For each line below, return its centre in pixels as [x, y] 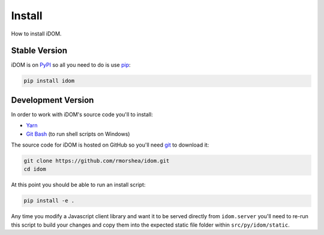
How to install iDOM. [36, 34]
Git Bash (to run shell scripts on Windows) [78, 134]
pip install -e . [49, 201]
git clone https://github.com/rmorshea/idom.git [97, 161]
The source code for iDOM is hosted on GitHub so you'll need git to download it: [110, 145]
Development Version [52, 100]
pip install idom [49, 81]
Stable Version [39, 51]
